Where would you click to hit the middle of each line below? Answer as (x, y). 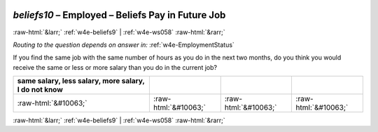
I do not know (40, 89)
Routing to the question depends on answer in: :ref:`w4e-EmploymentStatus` (124, 45)
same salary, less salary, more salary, (81, 81)
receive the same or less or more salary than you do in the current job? (115, 67)
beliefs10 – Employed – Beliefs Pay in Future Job (119, 15)
